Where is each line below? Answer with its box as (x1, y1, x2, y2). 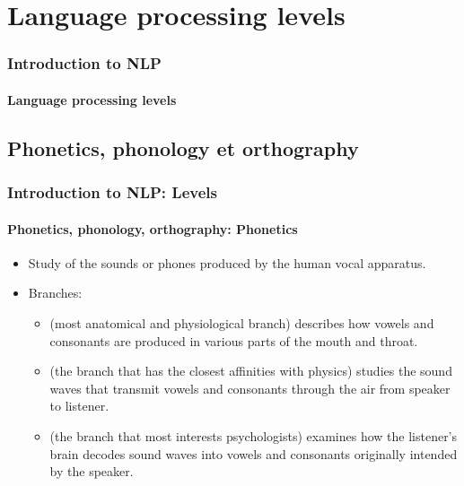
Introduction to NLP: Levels (7, 181, 217, 204)
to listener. (49, 396, 109, 415)
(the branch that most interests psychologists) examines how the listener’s (49, 426, 458, 445)
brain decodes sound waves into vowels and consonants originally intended (49, 444, 458, 463)
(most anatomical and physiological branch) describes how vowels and (49, 314, 434, 333)
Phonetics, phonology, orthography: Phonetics (7, 219, 298, 238)
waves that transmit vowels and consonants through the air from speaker (49, 378, 451, 397)
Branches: (28, 283, 83, 302)
